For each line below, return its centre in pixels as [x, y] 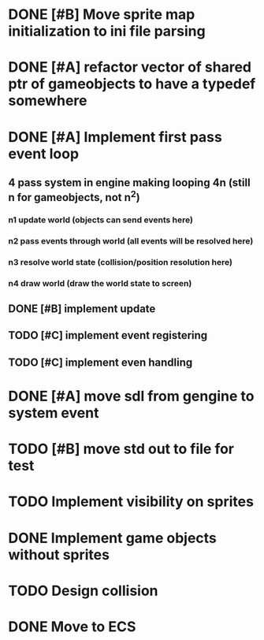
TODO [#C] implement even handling [100, 362]
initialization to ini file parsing [107, 31]
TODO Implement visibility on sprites [131, 502]
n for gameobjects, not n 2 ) [74, 196]
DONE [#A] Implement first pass [115, 137]
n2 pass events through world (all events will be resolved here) [131, 240]
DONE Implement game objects [112, 538]
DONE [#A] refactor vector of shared [130, 67]
